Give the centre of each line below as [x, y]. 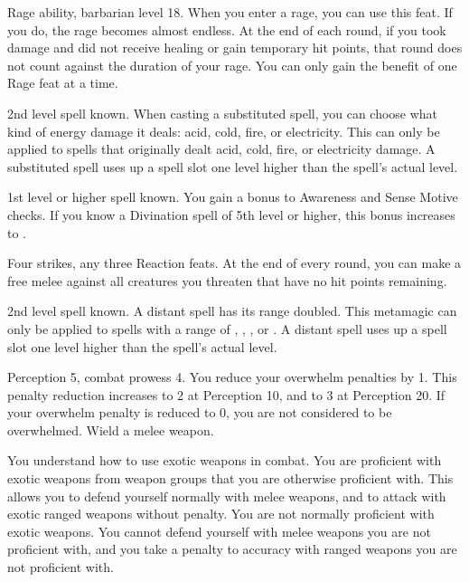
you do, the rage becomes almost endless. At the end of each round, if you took [227, 29]
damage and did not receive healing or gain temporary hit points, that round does [235, 48]
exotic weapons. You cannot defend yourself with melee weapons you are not [219, 531]
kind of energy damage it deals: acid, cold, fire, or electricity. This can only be [224, 131]
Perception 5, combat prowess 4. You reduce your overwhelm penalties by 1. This [232, 377]
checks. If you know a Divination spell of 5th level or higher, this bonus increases [231, 214]
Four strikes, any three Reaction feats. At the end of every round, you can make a [234, 263]
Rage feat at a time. [63, 83]
